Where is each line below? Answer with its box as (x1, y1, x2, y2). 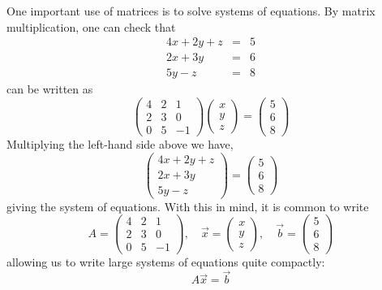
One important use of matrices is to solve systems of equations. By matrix (6, 2, 376, 19)
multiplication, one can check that (6, 18, 176, 35)
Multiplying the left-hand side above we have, (6, 136, 234, 153)
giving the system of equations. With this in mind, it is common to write (6, 197, 369, 214)
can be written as (6, 80, 93, 97)
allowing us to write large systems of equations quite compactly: (6, 253, 325, 270)
